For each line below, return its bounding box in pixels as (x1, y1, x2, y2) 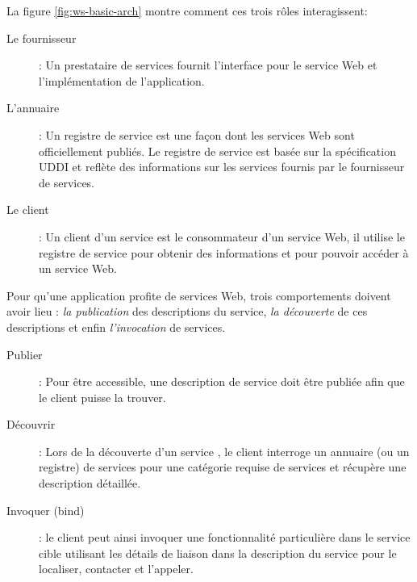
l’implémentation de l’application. (39, 72, 205, 89)
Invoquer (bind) (6, 501, 85, 518)
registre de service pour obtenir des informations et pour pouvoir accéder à (39, 244, 409, 261)
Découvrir (6, 416, 56, 433)
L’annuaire (6, 99, 60, 116)
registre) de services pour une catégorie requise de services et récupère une (39, 458, 407, 475)
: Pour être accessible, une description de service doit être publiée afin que (39, 373, 405, 390)
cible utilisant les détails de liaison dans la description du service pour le (39, 544, 397, 561)
